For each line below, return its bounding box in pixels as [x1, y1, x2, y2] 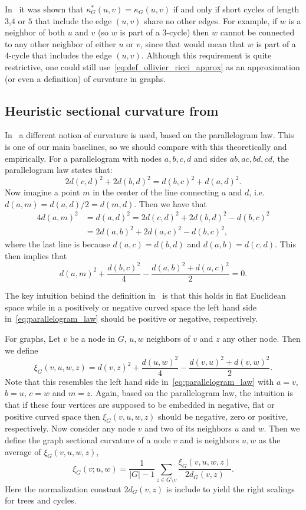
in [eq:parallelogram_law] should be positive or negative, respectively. [5, 312, 258, 325]
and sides [193, 152, 228, 164]
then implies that [5, 250, 67, 262]
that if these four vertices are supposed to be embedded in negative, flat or [5, 398, 275, 410]
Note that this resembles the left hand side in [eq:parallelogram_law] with [5, 375, 274, 387]
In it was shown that [5, 3, 84, 15]
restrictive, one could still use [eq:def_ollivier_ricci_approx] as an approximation [5, 60, 300, 73]
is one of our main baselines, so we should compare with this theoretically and [5, 140, 287, 152]
